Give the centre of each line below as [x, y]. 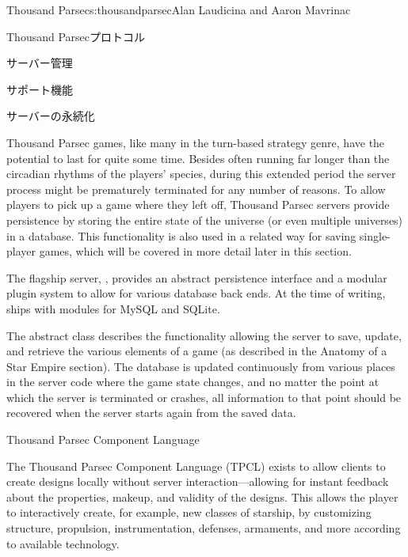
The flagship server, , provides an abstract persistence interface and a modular [197, 277]
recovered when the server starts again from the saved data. [151, 413]
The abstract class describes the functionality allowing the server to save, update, [204, 335]
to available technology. [63, 543]
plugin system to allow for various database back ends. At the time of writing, [196, 293]
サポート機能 [40, 89]
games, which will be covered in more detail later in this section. [195, 251]
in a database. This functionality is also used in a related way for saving [181, 235]
